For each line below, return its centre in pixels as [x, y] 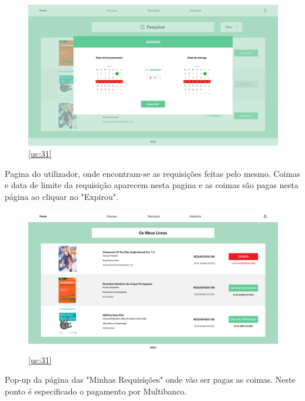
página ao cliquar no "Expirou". [62, 196]
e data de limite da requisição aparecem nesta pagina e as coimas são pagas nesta [152, 185]
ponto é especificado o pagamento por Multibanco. [96, 391]
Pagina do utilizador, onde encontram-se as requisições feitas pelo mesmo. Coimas [152, 173]
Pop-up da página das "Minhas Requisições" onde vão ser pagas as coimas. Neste [150, 379]
